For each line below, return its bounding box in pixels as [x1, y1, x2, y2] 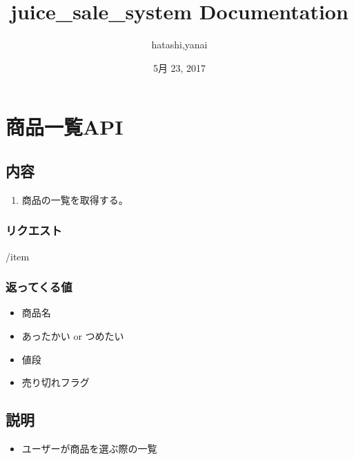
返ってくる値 [6, 278, 72, 296]
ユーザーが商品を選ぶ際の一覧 [21, 441, 157, 455]
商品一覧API [6, 113, 124, 141]
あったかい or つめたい [21, 328, 124, 343]
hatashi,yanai [151, 37, 208, 52]
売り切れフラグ [21, 375, 90, 390]
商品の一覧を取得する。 [21, 192, 128, 207]
